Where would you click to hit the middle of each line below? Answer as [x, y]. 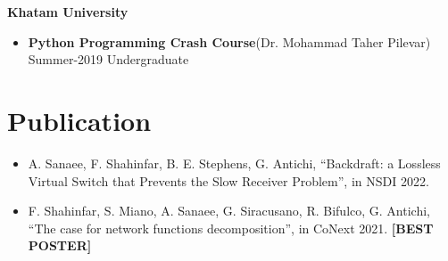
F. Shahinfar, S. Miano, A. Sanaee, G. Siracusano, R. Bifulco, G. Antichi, [229, 211]
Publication [79, 120]
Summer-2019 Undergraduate [108, 59]
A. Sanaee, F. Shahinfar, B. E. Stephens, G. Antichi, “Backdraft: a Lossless [234, 163]
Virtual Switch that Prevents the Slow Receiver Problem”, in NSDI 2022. [228, 180]
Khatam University [68, 12]
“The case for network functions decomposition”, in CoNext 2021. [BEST [231, 228]
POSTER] [60, 245]
